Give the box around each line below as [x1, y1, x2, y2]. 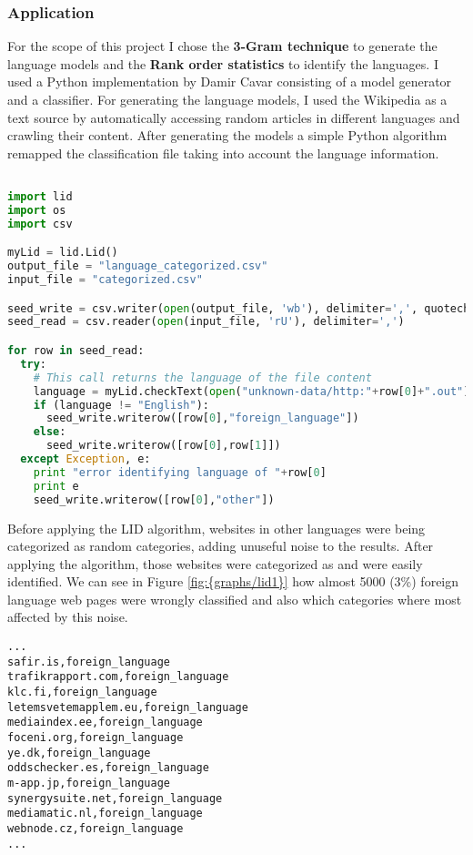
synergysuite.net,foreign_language [7, 791, 223, 805]
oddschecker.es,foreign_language [7, 761, 209, 775]
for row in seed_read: [7, 344, 145, 357]
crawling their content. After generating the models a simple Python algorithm [7, 126, 448, 145]
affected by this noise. [7, 607, 128, 626]
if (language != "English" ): [33, 398, 209, 412]
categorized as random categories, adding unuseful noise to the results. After [7, 536, 434, 555]
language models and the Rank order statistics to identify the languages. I [7, 54, 438, 73]
